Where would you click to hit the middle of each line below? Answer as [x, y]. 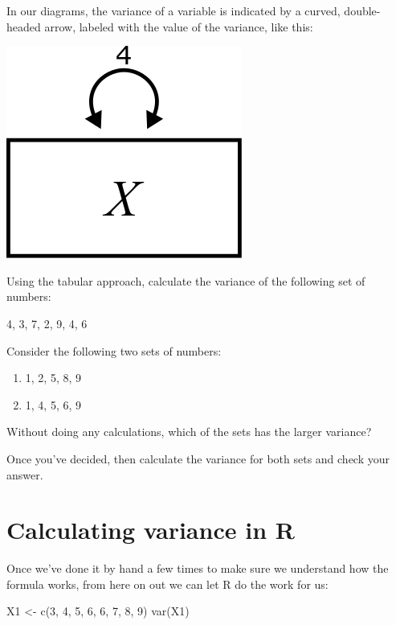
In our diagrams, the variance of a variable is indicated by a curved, [174, 10]
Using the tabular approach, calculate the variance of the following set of [186, 280]
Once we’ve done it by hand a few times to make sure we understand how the [198, 568]
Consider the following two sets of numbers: [114, 350]
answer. [25, 474]
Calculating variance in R [151, 530]
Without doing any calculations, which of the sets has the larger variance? [189, 432]
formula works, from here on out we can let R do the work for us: [167, 584]
